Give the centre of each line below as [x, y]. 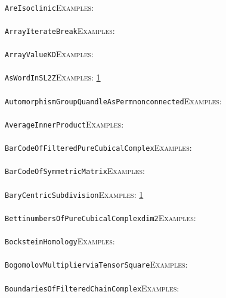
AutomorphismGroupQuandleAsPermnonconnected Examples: [113, 100]
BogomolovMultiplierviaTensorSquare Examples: [96, 264]
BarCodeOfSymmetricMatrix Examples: [75, 171]
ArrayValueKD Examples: [49, 54]
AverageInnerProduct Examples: [64, 124]
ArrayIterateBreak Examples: [60, 30]
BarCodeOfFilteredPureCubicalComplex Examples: [98, 148]
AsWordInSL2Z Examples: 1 [53, 77]
